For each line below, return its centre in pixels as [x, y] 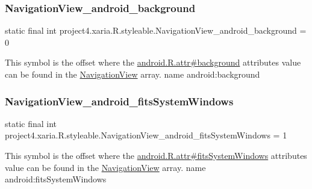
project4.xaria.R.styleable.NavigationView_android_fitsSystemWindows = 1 [146, 135]
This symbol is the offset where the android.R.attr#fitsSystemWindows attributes [156, 155]
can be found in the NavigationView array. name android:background [133, 74]
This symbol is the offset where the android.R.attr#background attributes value [153, 62]
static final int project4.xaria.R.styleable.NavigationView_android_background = [156, 30]
